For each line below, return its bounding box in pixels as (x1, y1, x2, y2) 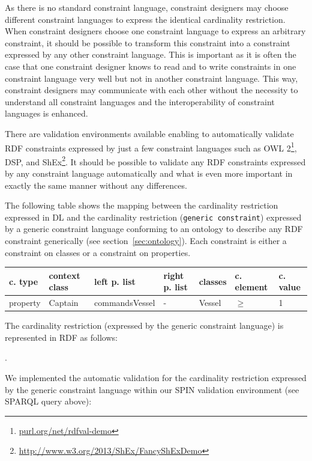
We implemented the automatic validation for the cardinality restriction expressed (5, 371, 307, 384)
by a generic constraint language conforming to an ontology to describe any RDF (5, 222, 303, 235)
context (49, 269, 80, 281)
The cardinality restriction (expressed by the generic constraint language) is (5, 319, 284, 332)
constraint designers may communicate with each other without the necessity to (5, 84, 298, 96)
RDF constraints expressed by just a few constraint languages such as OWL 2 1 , (5, 139, 297, 154)
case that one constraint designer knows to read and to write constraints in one (5, 60, 296, 72)
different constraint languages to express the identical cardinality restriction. (5, 13, 286, 25)
